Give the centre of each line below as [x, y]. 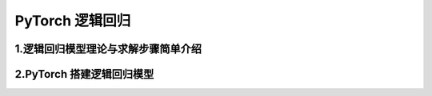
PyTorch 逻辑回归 [73, 21]
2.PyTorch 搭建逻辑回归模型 [84, 74]
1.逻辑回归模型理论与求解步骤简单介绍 [108, 49]
